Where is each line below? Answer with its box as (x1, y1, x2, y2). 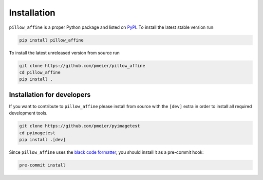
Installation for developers (9, 90, 91, 99)
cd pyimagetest (19, 130, 56, 136)
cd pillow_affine (19, 70, 61, 75)
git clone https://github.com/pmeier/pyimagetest (19, 123, 140, 129)
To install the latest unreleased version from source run (9, 50, 120, 55)
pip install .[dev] (19, 137, 66, 142)
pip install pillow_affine (19, 37, 84, 43)
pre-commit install (19, 162, 66, 168)
